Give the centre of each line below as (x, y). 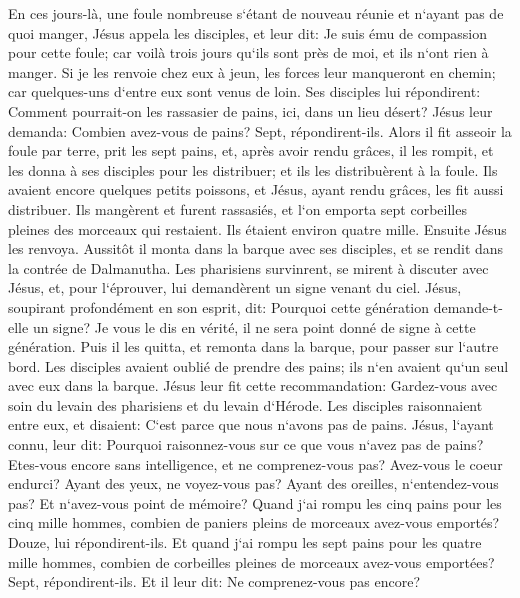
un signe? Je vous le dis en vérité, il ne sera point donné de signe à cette (254, 326)
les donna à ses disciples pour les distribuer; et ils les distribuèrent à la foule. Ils (253, 169)
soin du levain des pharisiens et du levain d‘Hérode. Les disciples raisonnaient (245, 404)
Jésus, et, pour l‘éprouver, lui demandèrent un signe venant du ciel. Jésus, (235, 287)
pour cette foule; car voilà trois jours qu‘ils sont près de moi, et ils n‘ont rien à (248, 52)
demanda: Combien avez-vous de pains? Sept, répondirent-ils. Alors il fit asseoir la (260, 130)
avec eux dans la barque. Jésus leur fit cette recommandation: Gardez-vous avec (253, 385)
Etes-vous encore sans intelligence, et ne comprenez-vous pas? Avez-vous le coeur (255, 463)
